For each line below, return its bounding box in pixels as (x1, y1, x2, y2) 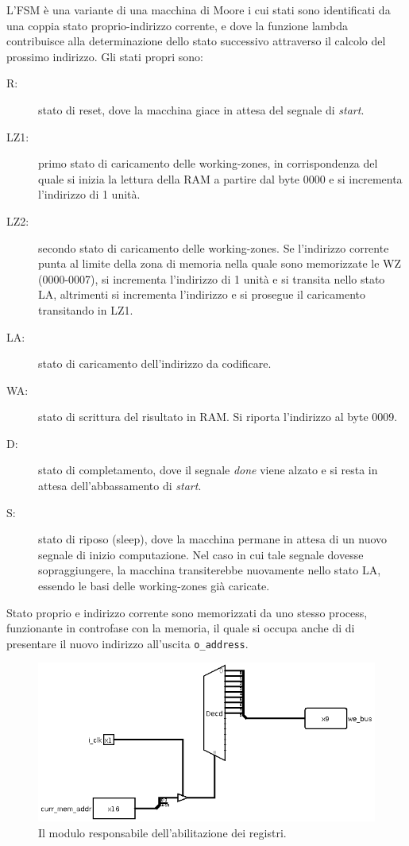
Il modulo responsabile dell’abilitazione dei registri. (38, 825, 287, 841)
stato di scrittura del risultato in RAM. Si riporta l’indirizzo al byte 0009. (38, 408, 398, 425)
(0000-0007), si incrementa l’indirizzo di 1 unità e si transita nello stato (38, 270, 385, 287)
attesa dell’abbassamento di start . (38, 477, 202, 494)
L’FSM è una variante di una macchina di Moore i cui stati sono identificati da (6, 2, 391, 17)
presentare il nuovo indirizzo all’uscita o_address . (6, 635, 249, 651)
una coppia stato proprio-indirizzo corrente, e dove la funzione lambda (6, 17, 349, 33)
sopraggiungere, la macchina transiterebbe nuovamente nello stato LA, (38, 562, 381, 578)
